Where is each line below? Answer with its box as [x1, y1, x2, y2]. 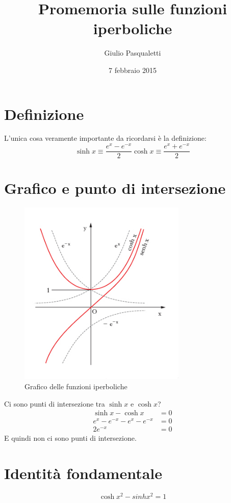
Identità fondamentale [4, 463, 162, 484]
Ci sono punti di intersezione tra [4, 398, 105, 409]
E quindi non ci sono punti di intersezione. [4, 433, 137, 443]
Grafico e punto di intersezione [4, 178, 226, 198]
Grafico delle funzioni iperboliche [24, 381, 127, 392]
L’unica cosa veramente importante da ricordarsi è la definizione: [4, 133, 207, 143]
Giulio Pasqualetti [104, 47, 161, 58]
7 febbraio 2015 [109, 64, 157, 75]
